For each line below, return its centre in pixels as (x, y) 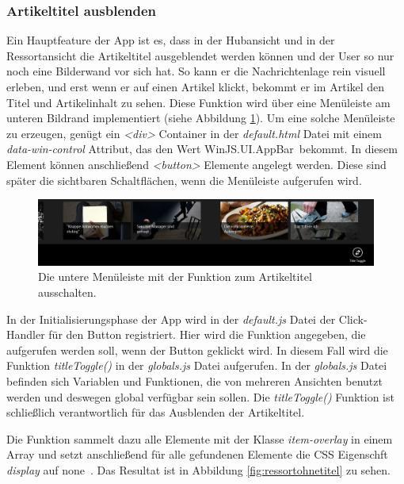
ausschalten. (67, 292)
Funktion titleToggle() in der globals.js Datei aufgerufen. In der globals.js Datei (197, 365)
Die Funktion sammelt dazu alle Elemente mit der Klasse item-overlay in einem (200, 438)
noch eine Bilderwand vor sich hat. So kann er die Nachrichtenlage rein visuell (196, 71)
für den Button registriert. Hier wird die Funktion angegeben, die (207, 334)
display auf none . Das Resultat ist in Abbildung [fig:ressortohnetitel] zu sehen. (199, 469)
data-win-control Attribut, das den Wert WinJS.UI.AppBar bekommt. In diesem (202, 149)
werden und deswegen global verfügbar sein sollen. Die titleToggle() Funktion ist (200, 396)
